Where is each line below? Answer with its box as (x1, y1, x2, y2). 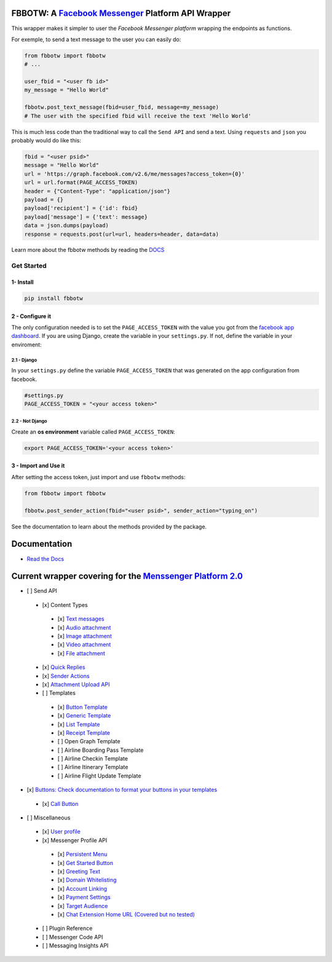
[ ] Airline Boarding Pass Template (57, 746, 144, 754)
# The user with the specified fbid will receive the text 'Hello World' (24, 112, 251, 119)
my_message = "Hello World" (24, 87, 109, 93)
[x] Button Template (57, 703, 108, 711)
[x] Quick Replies (42, 663, 85, 671)
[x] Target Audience (57, 902, 108, 909)
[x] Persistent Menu (57, 851, 108, 858)
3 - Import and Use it (11, 462, 65, 469)
